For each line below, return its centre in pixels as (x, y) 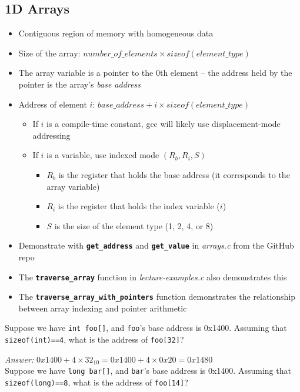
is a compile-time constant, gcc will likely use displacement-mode (164, 124)
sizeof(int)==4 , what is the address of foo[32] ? (94, 339)
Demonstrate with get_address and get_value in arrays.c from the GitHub (156, 245)
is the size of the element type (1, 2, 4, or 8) (134, 225)
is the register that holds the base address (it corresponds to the (174, 174)
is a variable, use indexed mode (103, 155)
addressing (51, 135)
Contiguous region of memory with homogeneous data (116, 33)
